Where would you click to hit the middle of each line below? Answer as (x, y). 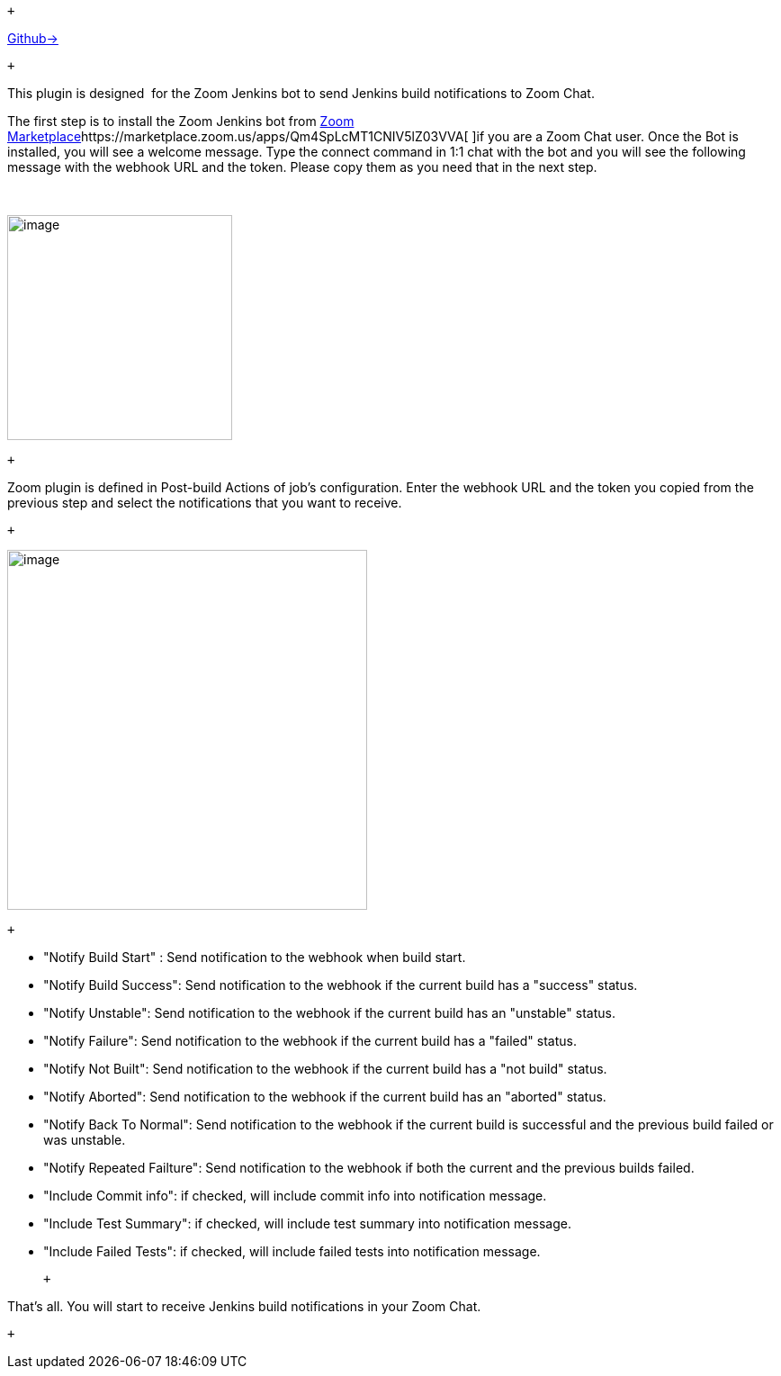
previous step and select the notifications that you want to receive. (205, 503)
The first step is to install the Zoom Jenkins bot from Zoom (181, 121)
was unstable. (85, 1140)
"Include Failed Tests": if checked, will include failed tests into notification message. (292, 1251)
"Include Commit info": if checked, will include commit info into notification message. (295, 1196)
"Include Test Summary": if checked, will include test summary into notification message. (307, 1223)
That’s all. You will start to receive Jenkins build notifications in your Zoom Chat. (244, 1306)
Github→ (33, 38)
